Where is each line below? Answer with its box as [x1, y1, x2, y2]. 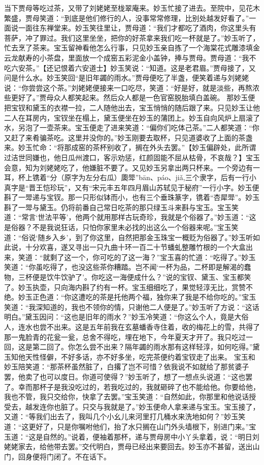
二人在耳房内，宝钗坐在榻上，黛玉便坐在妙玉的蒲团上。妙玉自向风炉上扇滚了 [4, 112, 260, 123]
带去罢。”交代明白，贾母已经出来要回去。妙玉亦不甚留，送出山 [53, 441, 260, 452]
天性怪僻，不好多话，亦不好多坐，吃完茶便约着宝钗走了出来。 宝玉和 [25, 351, 255, 362]
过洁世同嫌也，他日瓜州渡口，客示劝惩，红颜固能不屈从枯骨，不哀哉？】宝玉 [4, 152, 260, 162]
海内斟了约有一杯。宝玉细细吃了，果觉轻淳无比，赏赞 [68, 281, 246, 292]
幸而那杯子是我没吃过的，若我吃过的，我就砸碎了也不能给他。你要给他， [18, 381, 260, 392]
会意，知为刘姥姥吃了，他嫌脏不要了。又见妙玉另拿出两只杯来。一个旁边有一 [4, 162, 260, 172]
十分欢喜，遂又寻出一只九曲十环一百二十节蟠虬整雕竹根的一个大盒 [25, 242, 246, 252]
